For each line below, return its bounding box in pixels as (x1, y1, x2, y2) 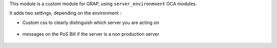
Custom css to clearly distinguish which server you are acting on (22, 19, 160, 26)
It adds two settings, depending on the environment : (9, 10, 122, 16)
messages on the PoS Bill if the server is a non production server (22, 31, 160, 37)
